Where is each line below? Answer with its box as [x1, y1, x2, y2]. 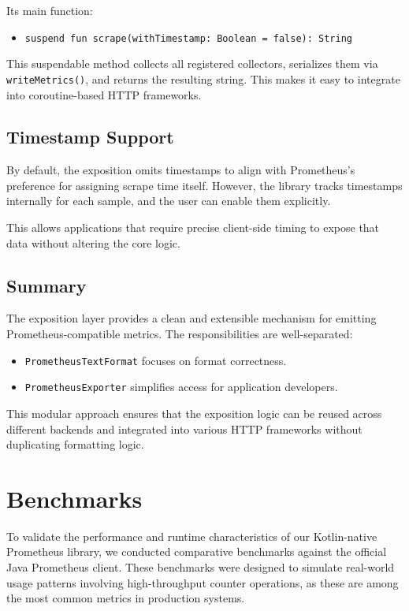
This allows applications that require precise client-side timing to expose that [6, 219, 380, 236]
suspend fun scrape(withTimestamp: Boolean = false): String [24, 32, 353, 44]
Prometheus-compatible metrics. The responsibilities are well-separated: [6, 326, 353, 342]
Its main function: [6, 2, 93, 18]
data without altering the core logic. [6, 234, 180, 251]
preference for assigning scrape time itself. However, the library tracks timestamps [6, 177, 403, 193]
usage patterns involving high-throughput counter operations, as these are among [6, 574, 399, 591]
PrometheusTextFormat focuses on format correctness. [24, 352, 287, 368]
